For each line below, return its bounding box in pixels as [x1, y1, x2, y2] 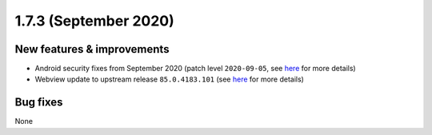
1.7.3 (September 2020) [14, 12, 175, 30]
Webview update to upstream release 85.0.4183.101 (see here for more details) [34, 74, 304, 84]
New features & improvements [14, 42, 170, 56]
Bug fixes [14, 96, 63, 109]
